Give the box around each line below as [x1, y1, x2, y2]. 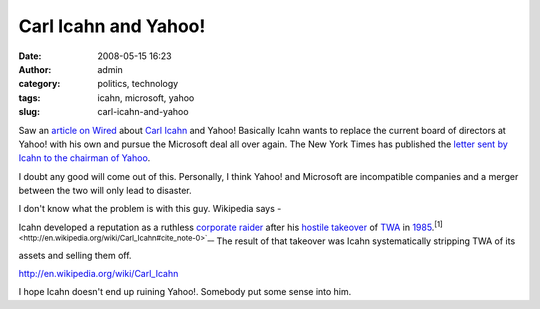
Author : [18, 63, 52, 75]
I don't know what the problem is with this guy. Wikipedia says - [18, 203, 282, 215]
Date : [18, 50, 42, 62]
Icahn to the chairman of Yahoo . [18, 152, 151, 164]
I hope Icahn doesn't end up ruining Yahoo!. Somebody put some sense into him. [18, 286, 352, 298]
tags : [18, 91, 41, 104]
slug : [18, 106, 40, 118]
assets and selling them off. [18, 249, 132, 261]
